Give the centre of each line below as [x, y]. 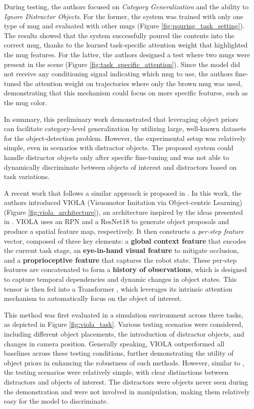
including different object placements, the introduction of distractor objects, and [124, 334]
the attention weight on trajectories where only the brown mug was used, [133, 83]
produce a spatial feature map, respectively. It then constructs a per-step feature [124, 231]
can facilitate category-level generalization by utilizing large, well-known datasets [125, 128]
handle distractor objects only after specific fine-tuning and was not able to [116, 157]
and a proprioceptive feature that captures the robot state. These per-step [120, 260]
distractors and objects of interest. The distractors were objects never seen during [126, 381]
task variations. [27, 176]
